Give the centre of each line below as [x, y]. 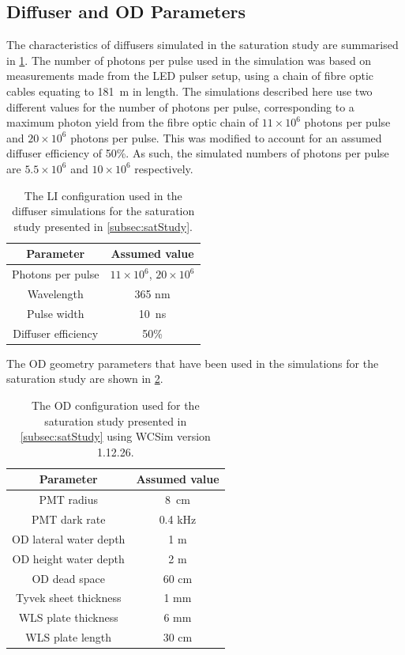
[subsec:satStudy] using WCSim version [115, 436]
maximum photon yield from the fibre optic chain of [132, 122]
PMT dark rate [68, 519]
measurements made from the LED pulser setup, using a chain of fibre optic [190, 76]
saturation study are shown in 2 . [85, 379]
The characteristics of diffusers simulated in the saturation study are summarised [202, 45]
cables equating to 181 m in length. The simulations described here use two [189, 91]
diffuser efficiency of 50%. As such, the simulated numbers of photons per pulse [198, 153]
